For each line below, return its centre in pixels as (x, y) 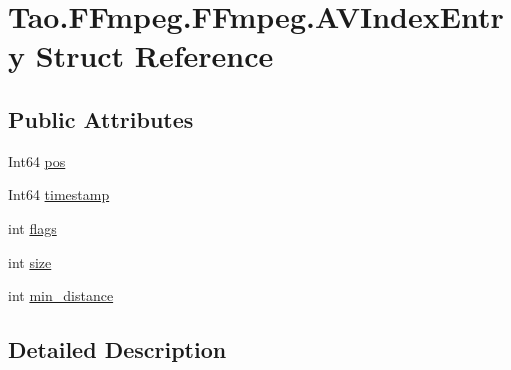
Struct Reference (154, 55)
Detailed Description (117, 349)
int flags (32, 227)
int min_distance (61, 295)
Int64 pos (37, 160)
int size (30, 261)
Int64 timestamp (59, 194)
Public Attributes (101, 118)
